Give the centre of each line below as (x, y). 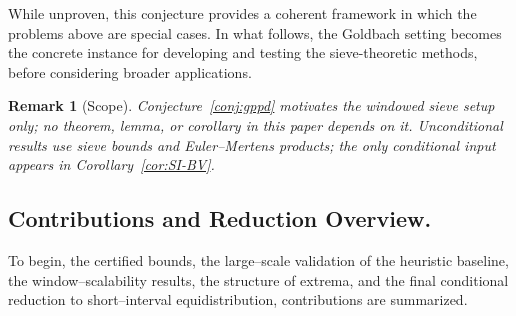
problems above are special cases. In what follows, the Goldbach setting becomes (255, 32)
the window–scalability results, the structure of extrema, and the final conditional (258, 279)
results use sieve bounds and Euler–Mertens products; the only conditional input (252, 144)
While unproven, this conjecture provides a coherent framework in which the (242, 13)
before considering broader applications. (130, 71)
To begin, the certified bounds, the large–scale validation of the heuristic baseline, (258, 259)
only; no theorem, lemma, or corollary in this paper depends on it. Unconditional (255, 124)
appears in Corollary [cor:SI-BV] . (111, 164)
